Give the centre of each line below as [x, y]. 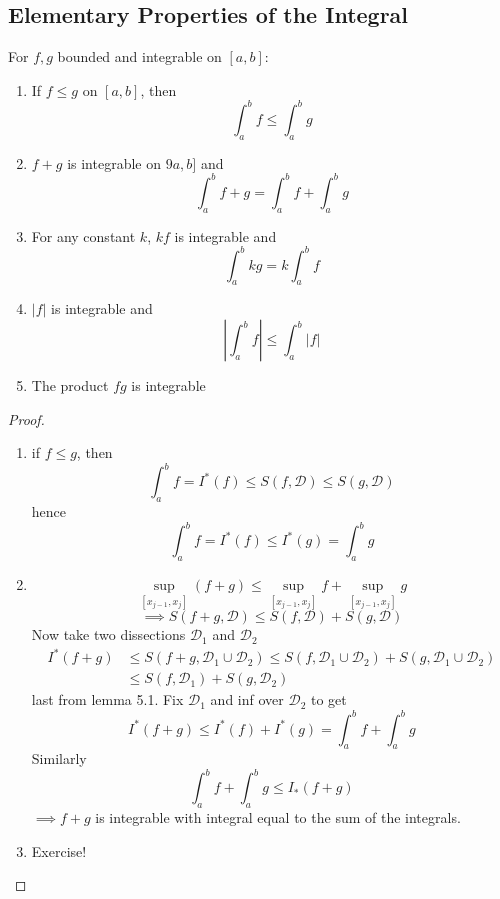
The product [70, 385]
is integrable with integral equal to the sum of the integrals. [278, 817]
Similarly [59, 758]
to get [328, 699]
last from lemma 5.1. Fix [107, 699]
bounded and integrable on [139, 56]
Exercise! [59, 850]
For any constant [83, 235]
